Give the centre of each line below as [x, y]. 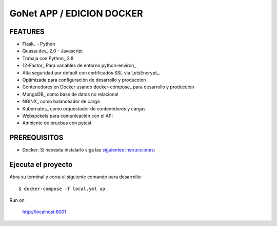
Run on [17, 200]
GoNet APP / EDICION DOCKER [76, 13]
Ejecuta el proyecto [41, 165]
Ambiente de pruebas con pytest [57, 123]
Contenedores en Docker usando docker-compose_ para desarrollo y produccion [108, 87]
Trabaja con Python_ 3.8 [48, 58]
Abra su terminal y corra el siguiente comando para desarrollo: [76, 177]
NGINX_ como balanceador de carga [61, 101]
